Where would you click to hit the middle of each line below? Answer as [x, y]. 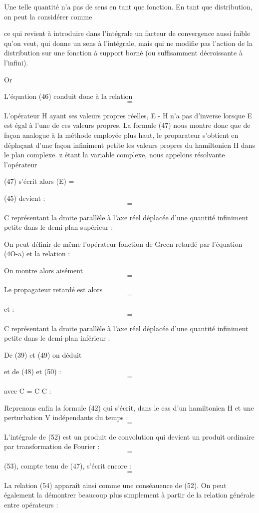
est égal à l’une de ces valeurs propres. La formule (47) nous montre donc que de [127, 125]
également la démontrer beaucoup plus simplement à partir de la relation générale [129, 495]
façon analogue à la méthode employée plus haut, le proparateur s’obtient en [121, 135]
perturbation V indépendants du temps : [66, 417]
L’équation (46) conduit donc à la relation [68, 96]
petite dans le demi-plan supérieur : [59, 227]
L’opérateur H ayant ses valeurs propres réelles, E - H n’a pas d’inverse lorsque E [128, 115]
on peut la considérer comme [48, 16]
